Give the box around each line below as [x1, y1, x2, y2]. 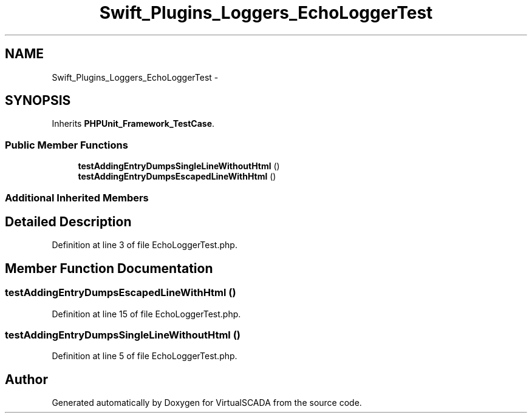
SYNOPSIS [5, 93, 71, 109]
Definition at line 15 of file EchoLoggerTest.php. [52, 308, 241, 319]
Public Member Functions [5, 138, 128, 151]
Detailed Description [5, 214, 132, 229]
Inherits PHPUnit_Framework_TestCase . [52, 118, 215, 129]
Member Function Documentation [5, 260, 213, 276]
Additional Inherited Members [5, 191, 149, 204]
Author [5, 371, 48, 387]
